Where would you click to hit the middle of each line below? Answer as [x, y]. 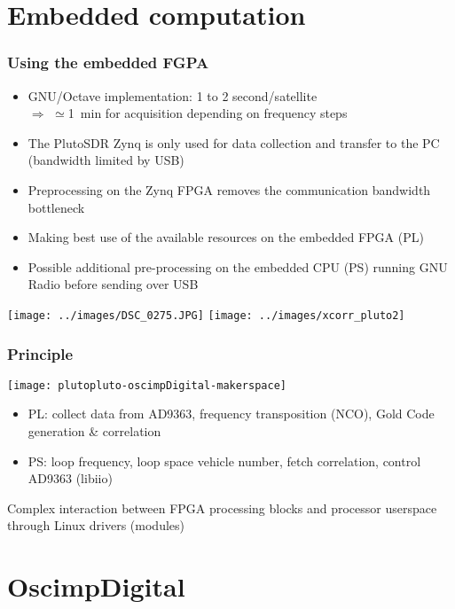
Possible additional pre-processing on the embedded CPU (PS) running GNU [238, 266]
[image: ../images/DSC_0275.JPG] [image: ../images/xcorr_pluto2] [206, 315]
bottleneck [56, 207]
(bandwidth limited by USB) [106, 160]
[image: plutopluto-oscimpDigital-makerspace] [147, 385]
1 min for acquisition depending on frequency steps [208, 113]
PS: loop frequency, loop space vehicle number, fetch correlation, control [224, 461]
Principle [40, 353]
